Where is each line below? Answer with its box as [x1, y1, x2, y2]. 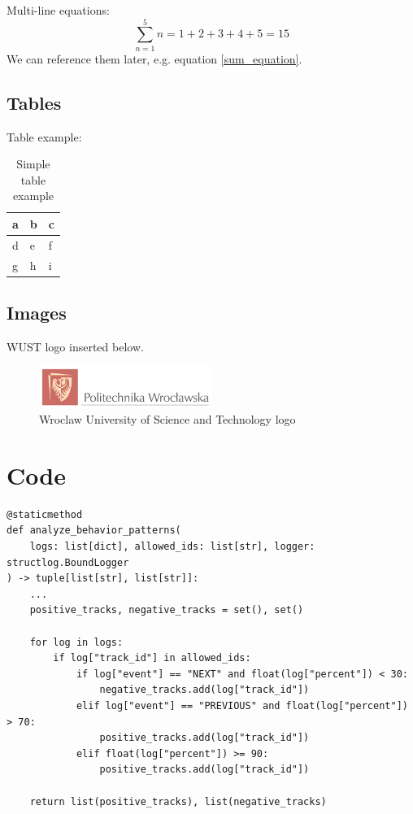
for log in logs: [29, 636, 124, 648]
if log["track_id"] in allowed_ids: [53, 652, 251, 664]
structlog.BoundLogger [7, 556, 129, 568]
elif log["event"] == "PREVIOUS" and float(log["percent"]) [76, 699, 408, 712]
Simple [16, 155, 50, 172]
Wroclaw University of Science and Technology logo [39, 411, 296, 428]
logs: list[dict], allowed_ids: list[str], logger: [29, 541, 315, 553]
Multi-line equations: [7, 2, 110, 18]
